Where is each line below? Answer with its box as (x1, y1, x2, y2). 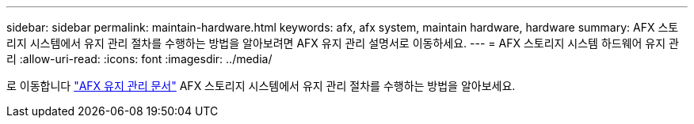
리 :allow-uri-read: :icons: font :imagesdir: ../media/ (6, 52, 273, 66)
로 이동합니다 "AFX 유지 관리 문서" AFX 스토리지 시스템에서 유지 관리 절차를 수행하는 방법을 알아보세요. (6, 79, 516, 92)
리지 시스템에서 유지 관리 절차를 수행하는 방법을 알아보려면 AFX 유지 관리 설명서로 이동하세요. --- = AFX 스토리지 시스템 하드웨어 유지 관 (6, 36, 679, 50)
